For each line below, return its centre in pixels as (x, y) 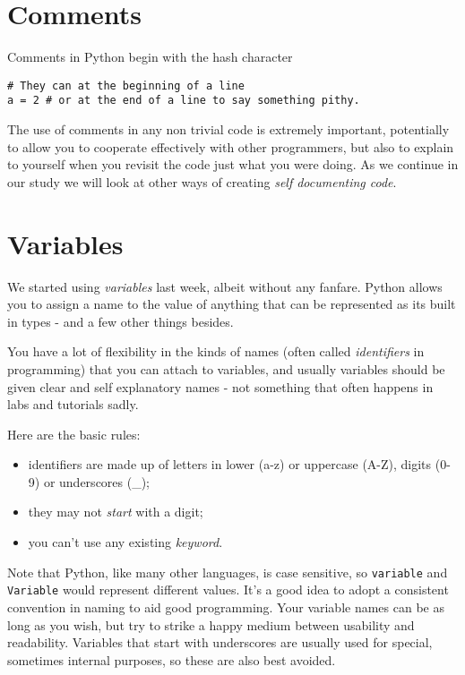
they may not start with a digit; (116, 512)
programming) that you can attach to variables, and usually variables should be (226, 368)
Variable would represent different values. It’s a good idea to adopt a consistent (228, 590)
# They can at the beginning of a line (126, 85)
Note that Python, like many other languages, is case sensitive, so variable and (228, 572)
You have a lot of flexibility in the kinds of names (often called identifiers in (216, 351)
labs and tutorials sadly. (73, 404)
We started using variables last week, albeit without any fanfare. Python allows (225, 286)
